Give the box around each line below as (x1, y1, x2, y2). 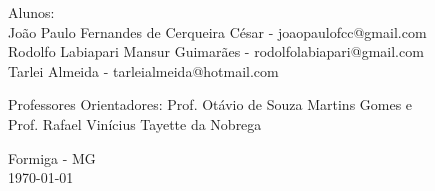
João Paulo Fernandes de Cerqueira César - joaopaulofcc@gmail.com (8, 21, 427, 42)
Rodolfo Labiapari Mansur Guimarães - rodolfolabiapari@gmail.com (8, 41, 424, 62)
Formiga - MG (8, 147, 96, 168)
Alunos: (8, 2, 55, 22)
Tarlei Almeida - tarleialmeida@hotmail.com (8, 60, 279, 81)
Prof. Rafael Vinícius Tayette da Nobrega (8, 113, 262, 134)
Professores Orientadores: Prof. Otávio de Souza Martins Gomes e (8, 94, 413, 115)
